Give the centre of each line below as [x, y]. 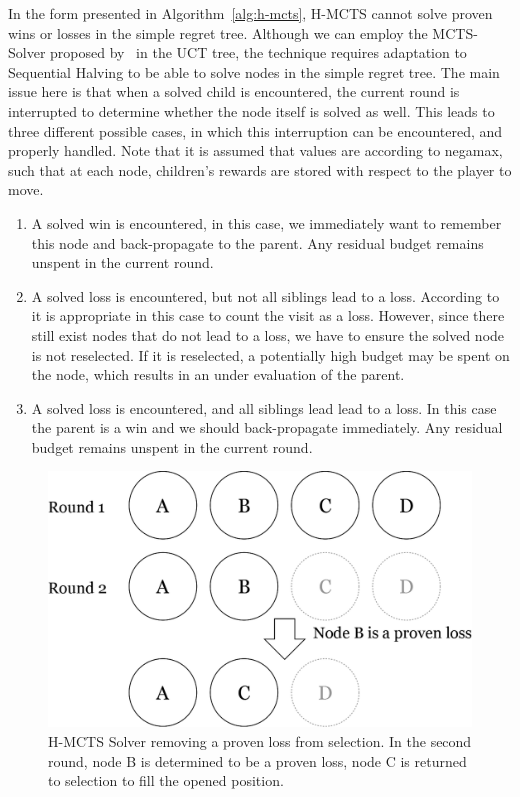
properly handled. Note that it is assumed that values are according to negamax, [255, 150]
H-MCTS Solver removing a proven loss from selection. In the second [260, 740]
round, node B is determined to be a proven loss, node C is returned [257, 760]
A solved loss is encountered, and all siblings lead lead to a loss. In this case [264, 407]
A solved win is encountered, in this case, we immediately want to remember [266, 222]
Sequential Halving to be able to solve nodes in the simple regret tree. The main [254, 71]
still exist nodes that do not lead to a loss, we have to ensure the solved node [268, 334]
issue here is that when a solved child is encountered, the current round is [234, 91]
